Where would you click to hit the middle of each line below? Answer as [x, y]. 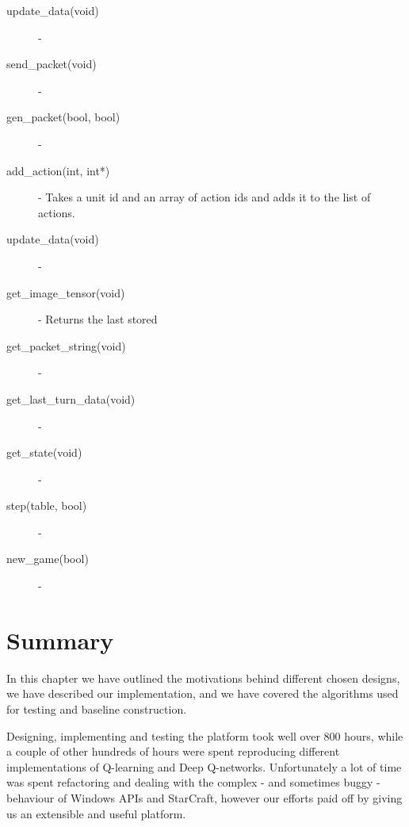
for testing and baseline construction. [97, 708]
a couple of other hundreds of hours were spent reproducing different [173, 751]
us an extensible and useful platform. [96, 813]
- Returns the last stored [98, 319]
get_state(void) [44, 452]
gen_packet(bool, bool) [63, 117]
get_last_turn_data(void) [71, 398]
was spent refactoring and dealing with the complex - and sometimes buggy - [193, 782]
